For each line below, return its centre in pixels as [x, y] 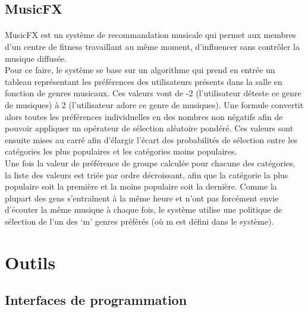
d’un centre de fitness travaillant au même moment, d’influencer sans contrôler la [152, 46]
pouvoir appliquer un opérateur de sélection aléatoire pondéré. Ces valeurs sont [149, 128]
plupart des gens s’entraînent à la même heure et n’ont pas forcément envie [142, 198]
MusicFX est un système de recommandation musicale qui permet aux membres [150, 35]
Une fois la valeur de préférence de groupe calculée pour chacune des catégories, [150, 163]
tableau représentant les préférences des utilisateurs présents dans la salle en [144, 81]
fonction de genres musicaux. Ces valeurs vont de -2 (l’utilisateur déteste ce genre [153, 93]
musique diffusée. [36, 58]
